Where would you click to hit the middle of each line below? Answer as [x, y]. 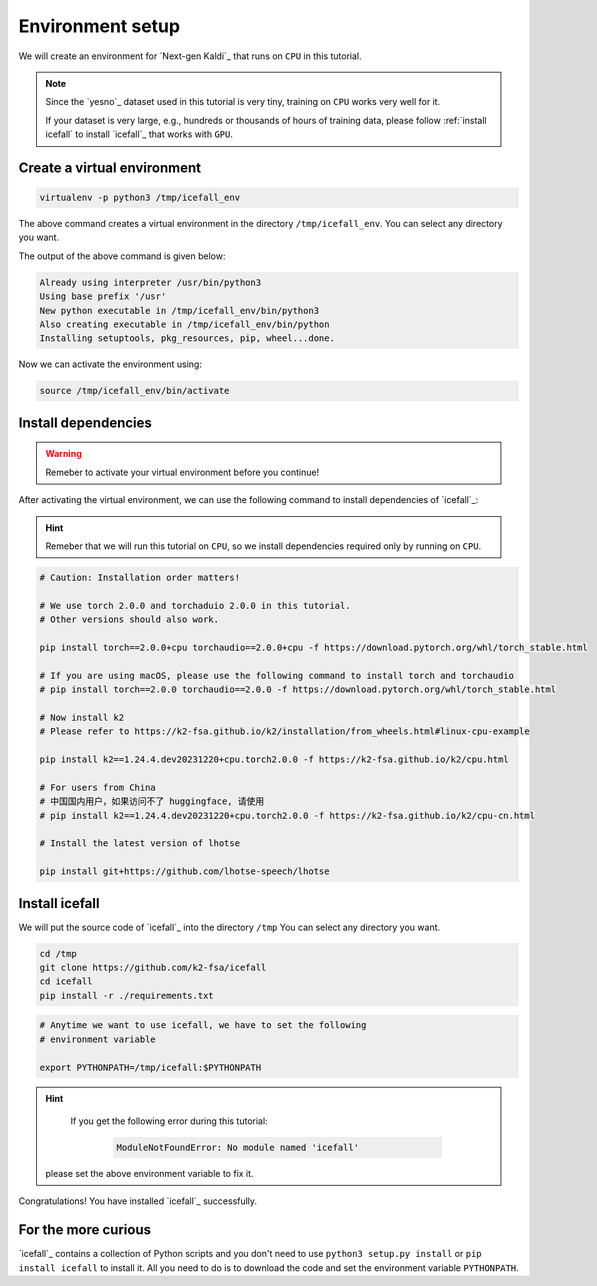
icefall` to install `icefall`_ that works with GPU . [139, 134]
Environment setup [99, 26]
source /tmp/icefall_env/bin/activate [134, 391]
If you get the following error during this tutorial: [169, 1121]
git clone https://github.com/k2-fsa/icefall [153, 968]
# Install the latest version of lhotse [139, 843]
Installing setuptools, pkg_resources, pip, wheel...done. [187, 338]
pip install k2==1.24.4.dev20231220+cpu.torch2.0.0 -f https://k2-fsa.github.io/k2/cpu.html [274, 759]
